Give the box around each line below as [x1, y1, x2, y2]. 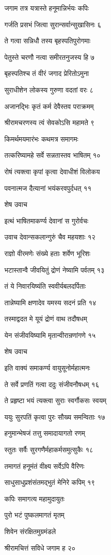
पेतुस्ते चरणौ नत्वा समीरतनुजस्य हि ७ [4, 52, 95, 62]
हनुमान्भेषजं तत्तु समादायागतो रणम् [4, 428, 85, 438]
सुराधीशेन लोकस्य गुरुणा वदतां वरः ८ [4, 84, 94, 94]
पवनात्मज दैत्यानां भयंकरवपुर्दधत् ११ [4, 183, 92, 193]
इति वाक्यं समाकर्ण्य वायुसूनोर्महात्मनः [4, 363, 90, 373]
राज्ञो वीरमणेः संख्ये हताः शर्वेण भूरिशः [4, 248, 91, 258]
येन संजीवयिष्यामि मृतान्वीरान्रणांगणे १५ [4, 330, 96, 340]
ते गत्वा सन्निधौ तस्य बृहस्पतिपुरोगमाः [4, 36, 91, 46]
